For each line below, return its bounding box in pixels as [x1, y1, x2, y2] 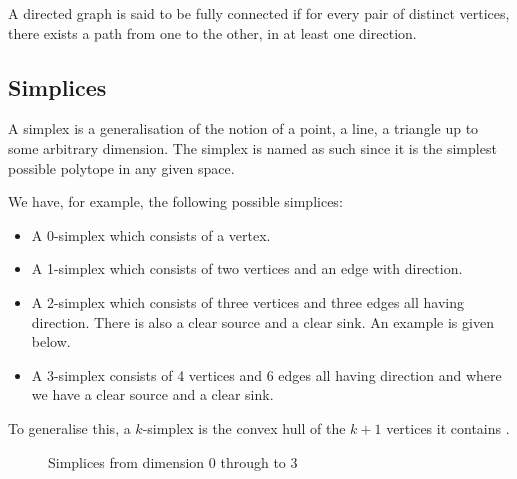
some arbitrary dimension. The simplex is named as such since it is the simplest [8, 137, 497, 158]
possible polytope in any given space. [8, 157, 235, 178]
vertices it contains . [386, 417, 510, 438]
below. [31, 331, 71, 352]
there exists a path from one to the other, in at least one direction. [8, 22, 417, 43]
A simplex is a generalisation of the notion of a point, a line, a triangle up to [8, 118, 479, 139]
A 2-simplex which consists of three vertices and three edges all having [31, 291, 464, 312]
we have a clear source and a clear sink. [31, 384, 274, 405]
